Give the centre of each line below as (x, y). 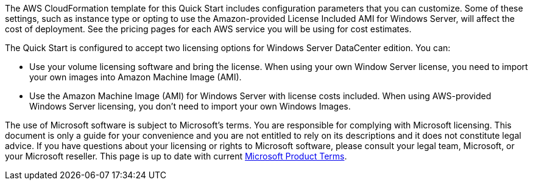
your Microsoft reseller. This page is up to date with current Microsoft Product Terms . (176, 156)
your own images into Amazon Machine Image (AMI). (136, 77)
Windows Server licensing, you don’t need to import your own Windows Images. (190, 106)
